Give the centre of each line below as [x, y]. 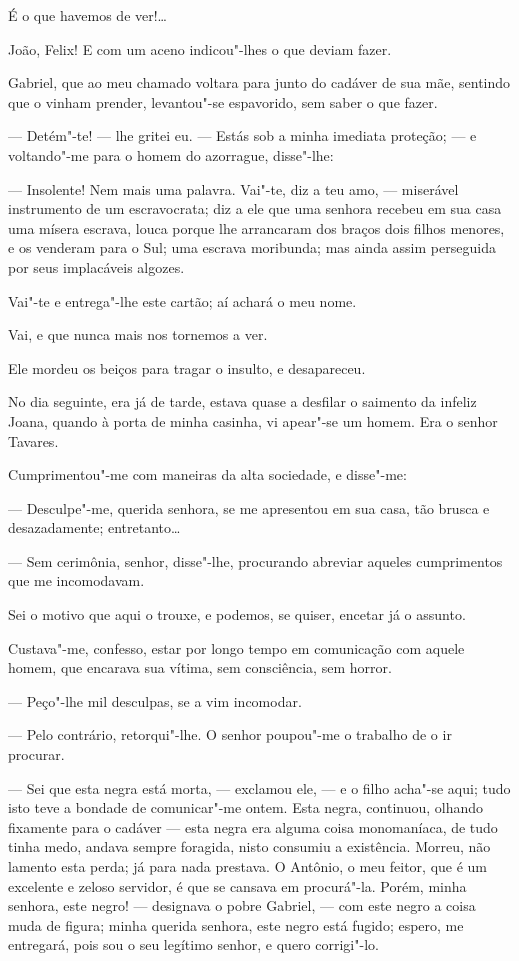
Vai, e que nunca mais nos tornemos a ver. [138, 334]
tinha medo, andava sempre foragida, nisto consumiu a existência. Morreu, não [249, 846]
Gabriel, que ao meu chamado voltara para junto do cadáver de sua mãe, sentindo [259, 82]
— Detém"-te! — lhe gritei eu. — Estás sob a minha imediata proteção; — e [242, 135]
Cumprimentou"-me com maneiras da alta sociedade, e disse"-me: [207, 474]
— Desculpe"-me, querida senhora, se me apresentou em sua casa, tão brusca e [249, 507]
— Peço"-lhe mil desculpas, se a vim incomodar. [155, 700]
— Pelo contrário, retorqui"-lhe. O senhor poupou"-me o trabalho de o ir [230, 734]
